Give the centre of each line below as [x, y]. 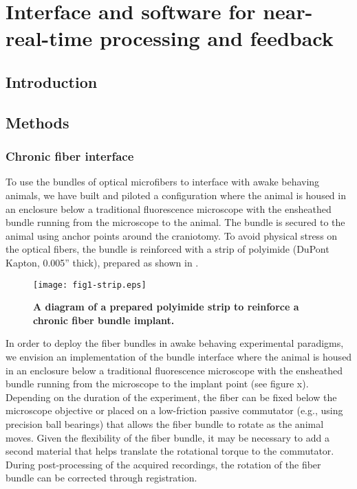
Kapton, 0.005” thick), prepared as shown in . [102, 262]
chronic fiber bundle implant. [104, 320]
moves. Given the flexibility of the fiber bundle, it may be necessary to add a [167, 437]
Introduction [52, 81]
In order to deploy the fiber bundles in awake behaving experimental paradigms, [175, 343]
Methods [37, 122]
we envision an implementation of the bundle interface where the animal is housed [179, 356]
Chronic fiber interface [70, 156]
